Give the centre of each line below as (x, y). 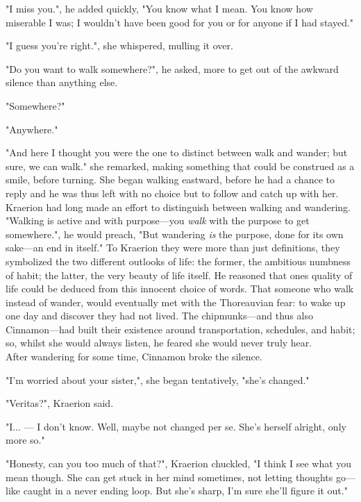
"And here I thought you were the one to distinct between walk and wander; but (177, 152)
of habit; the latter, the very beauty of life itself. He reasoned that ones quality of (179, 275)
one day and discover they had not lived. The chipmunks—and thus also (159, 316)
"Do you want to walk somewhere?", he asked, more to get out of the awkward (172, 68)
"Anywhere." (32, 129)
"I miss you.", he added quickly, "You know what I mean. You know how (159, 8)
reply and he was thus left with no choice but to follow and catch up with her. (172, 193)
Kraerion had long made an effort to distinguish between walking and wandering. (178, 207)
